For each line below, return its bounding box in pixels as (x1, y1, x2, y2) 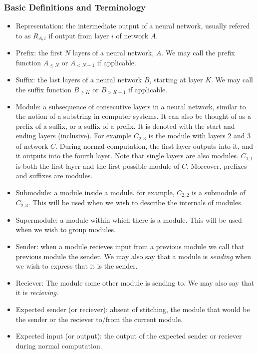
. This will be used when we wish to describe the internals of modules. (28, 197, 243, 208)
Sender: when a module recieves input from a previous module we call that (15, 241, 245, 252)
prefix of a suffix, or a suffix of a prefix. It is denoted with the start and (15, 120, 235, 131)
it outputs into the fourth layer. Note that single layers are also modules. (15, 150, 239, 161)
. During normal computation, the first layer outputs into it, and (55, 140, 254, 151)
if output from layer (48, 30, 109, 40)
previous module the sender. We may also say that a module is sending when (15, 251, 252, 261)
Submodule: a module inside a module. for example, (15, 187, 175, 197)
